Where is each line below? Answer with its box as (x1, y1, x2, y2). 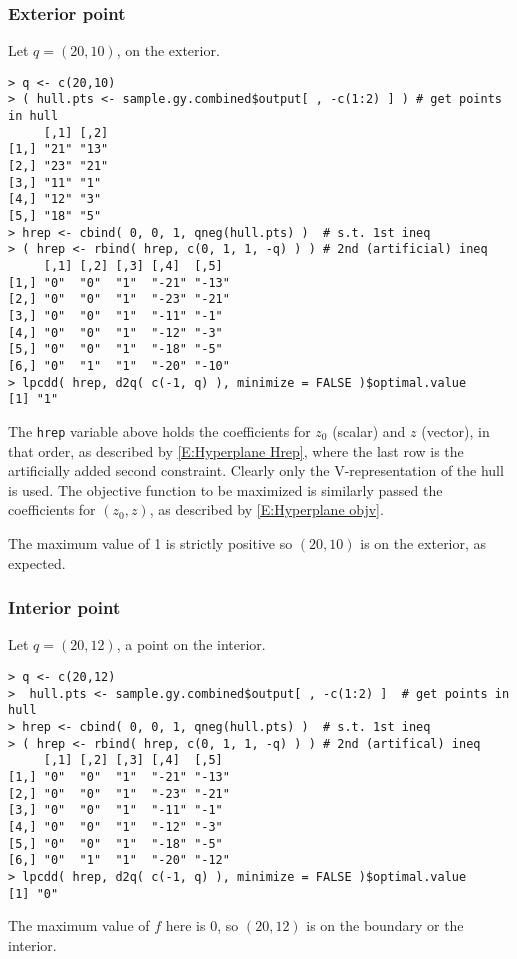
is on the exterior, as (360, 532, 487, 553)
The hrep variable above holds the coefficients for (8, 420, 311, 441)
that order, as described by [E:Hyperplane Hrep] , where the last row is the (8, 440, 464, 461)
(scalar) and (332, 420, 406, 441)
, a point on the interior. (116, 634, 266, 655)
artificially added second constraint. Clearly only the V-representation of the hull (8, 460, 504, 481)
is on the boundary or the (306, 915, 464, 936)
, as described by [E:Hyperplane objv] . (149, 499, 384, 520)
